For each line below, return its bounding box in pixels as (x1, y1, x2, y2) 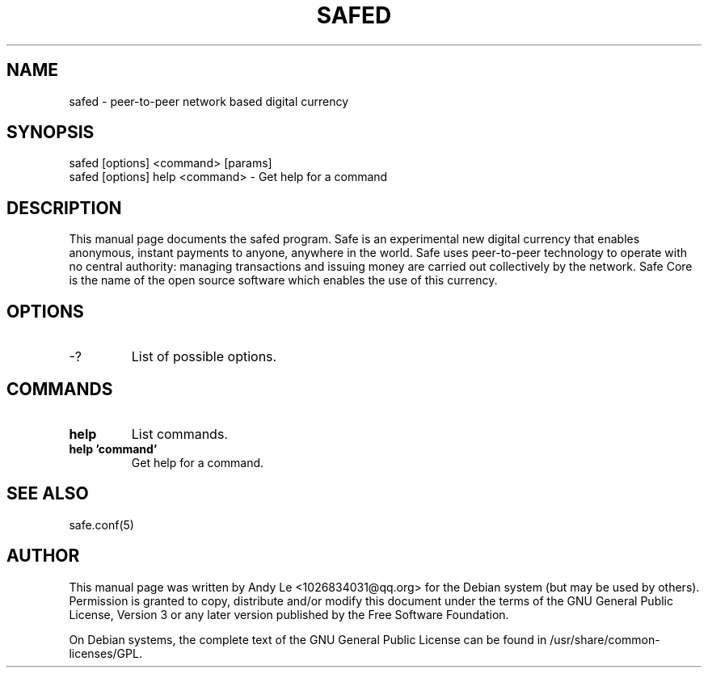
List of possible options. (131, 348, 277, 365)
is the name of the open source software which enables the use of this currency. (69, 273, 498, 288)
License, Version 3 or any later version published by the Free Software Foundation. (69, 607, 509, 621)
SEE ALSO (6, 483, 89, 504)
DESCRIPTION (6, 197, 122, 218)
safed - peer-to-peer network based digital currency (69, 94, 349, 108)
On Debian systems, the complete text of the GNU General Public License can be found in (69, 632, 547, 647)
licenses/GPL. (69, 646, 142, 660)
